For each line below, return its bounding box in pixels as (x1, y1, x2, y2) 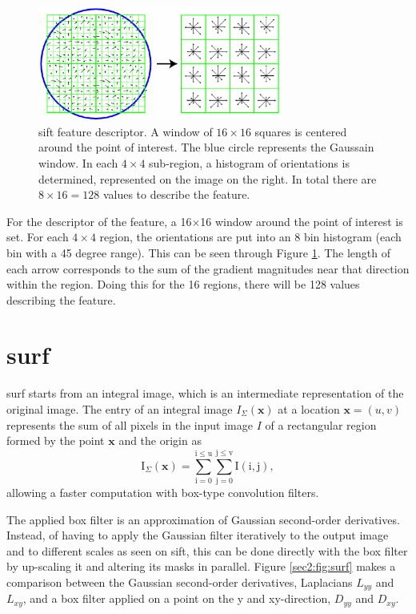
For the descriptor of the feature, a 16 (6, 212, 192, 229)
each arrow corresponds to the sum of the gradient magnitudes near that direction (6, 260, 410, 277)
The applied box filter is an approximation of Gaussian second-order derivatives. (6, 511, 400, 527)
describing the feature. (6, 291, 116, 308)
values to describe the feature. (102, 186, 250, 203)
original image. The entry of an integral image (6, 401, 233, 418)
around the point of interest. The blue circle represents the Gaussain (38, 139, 374, 156)
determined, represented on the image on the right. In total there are (38, 170, 377, 187)
